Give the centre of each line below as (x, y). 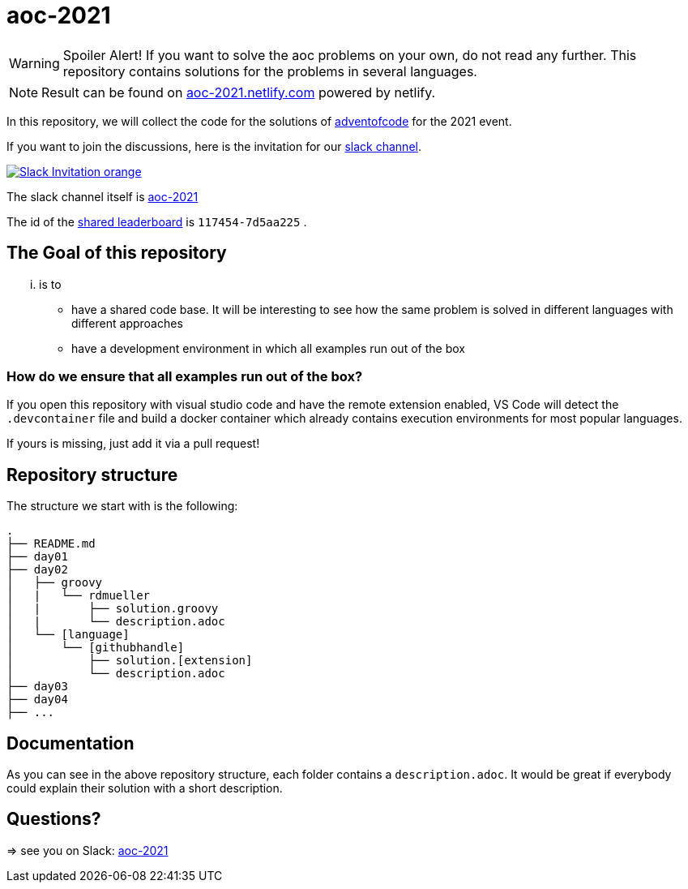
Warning (34, 63)
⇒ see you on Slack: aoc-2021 (88, 850)
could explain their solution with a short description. (145, 788)
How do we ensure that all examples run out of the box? (185, 376)
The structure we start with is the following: (122, 506)
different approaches (127, 323)
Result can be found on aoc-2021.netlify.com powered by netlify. (239, 92)
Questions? (54, 819)
